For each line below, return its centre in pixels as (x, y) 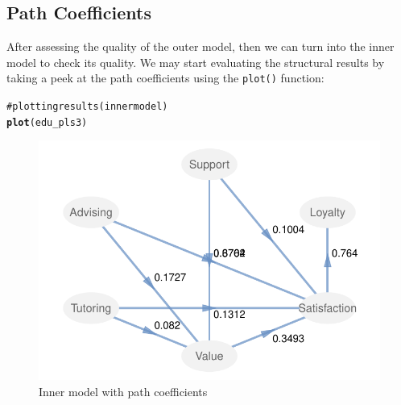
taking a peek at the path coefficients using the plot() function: (165, 78)
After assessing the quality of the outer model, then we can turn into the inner (200, 46)
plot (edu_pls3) (47, 122)
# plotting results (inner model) (87, 107)
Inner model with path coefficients (123, 391)
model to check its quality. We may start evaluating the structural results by (196, 62)
